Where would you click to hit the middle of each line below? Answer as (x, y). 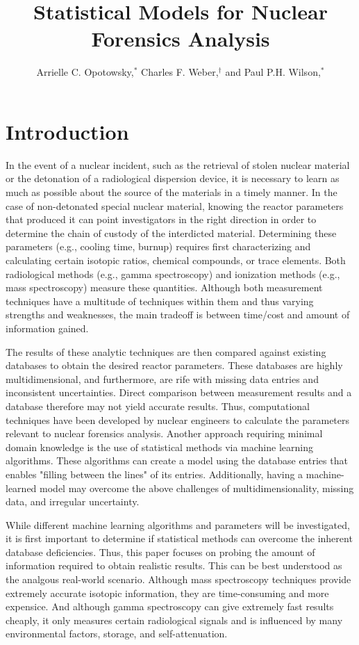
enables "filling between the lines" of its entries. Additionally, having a (155, 474)
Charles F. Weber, (180, 72)
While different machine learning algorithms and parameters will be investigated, (178, 524)
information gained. (47, 328)
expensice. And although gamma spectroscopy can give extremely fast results (170, 606)
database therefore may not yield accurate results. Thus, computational (158, 406)
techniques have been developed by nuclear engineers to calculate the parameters (178, 419)
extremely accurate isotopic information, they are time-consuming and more (167, 593)
